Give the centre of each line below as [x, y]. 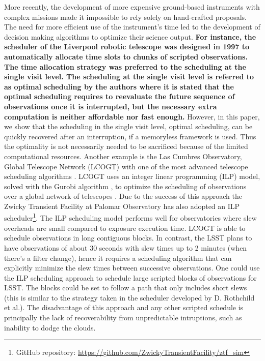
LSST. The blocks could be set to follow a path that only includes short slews [126, 288]
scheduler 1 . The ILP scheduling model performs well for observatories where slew [130, 217]
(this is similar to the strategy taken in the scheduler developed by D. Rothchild [129, 297]
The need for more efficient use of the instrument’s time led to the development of [132, 27]
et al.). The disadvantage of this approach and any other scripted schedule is [124, 307]
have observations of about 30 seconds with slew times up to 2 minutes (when [126, 247]
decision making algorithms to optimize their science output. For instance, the [130, 36]
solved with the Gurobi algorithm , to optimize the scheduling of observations [125, 186]
